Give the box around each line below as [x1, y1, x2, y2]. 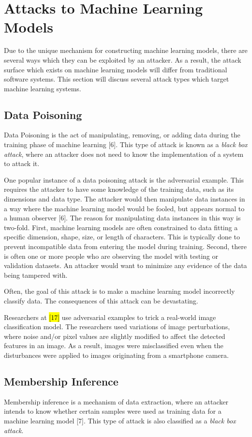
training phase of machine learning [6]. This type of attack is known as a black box [4, 139, 248, 150]
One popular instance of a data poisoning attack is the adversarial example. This [4, 174, 244, 185]
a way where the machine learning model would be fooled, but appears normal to [4, 203, 245, 213]
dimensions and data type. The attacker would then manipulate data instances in [4, 194, 245, 204]
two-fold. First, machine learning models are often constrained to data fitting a [4, 222, 238, 232]
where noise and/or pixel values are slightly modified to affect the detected [4, 331, 225, 341]
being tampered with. [4, 269, 68, 280]
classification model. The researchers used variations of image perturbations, [4, 321, 230, 332]
